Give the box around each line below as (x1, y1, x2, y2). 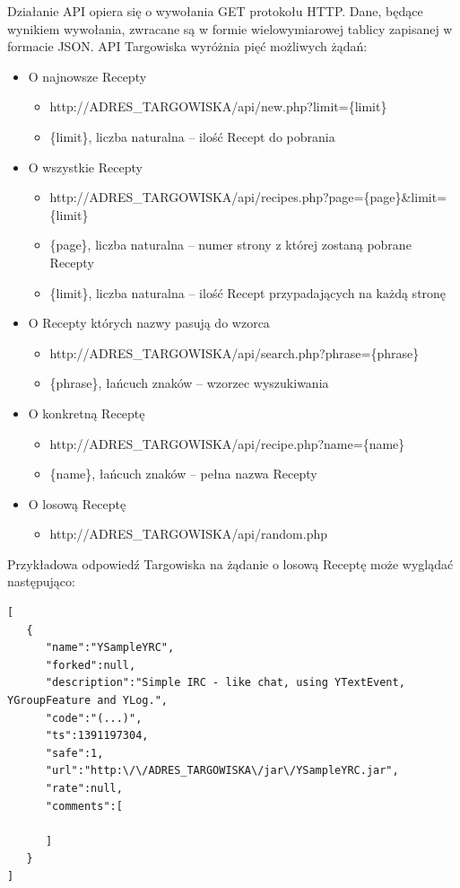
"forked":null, (45, 658, 136, 672)
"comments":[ (45, 799, 123, 813)
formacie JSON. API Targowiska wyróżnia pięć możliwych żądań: (7, 37, 368, 56)
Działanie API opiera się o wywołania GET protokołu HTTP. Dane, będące (7, 2, 423, 20)
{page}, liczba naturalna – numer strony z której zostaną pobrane (49, 235, 412, 254)
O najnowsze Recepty (28, 66, 147, 85)
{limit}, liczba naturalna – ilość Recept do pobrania (49, 127, 335, 145)
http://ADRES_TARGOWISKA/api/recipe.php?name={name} (49, 434, 405, 453)
